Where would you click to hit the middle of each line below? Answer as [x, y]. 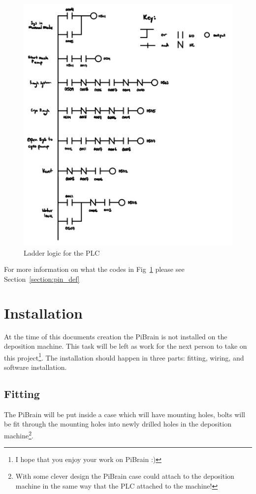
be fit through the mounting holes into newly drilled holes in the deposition [118, 424]
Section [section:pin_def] [42, 279]
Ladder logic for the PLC [62, 252]
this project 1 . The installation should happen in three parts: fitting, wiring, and [124, 357]
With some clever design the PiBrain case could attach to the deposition [125, 476]
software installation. [35, 367]
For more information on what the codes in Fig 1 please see [94, 269]
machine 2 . [19, 435]
